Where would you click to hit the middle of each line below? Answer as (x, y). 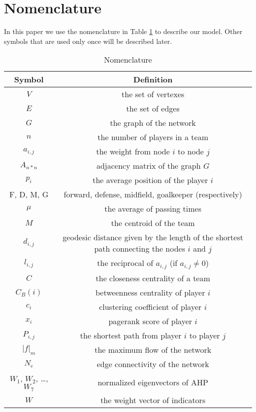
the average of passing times (153, 209)
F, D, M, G (29, 194)
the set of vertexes (153, 94)
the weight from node (133, 151)
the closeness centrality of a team (153, 278)
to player (205, 336)
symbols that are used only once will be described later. (88, 41)
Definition (153, 79)
